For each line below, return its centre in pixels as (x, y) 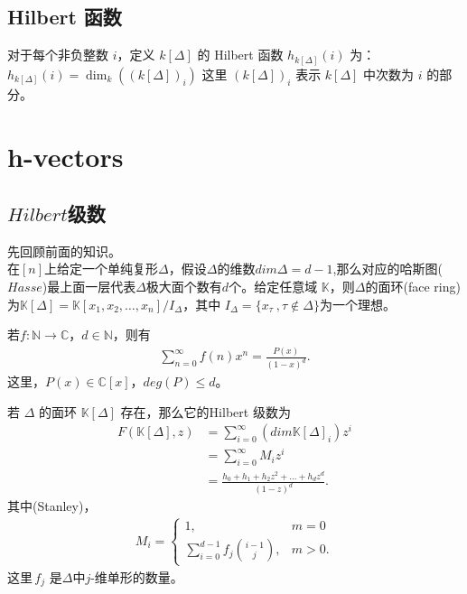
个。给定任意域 (273, 287)
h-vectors (65, 156)
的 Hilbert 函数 (240, 55)
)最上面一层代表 (89, 287)
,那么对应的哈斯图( (388, 269)
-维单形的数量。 (137, 576)
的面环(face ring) (413, 287)
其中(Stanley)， (52, 506)
